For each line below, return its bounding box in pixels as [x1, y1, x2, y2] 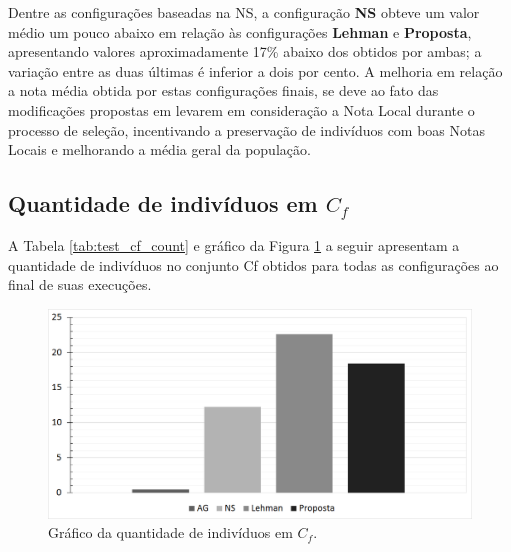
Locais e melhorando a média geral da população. [8, 139, 311, 160]
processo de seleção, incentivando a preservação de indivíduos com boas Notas [8, 119, 485, 140]
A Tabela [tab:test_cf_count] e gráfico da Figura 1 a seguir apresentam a [8, 234, 460, 255]
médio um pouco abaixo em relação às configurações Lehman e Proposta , [8, 21, 472, 42]
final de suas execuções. [8, 274, 152, 295]
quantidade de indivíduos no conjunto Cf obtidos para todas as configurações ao [8, 254, 499, 275]
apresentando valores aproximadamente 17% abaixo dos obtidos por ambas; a [8, 41, 482, 62]
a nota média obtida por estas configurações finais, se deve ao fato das [8, 80, 439, 101]
